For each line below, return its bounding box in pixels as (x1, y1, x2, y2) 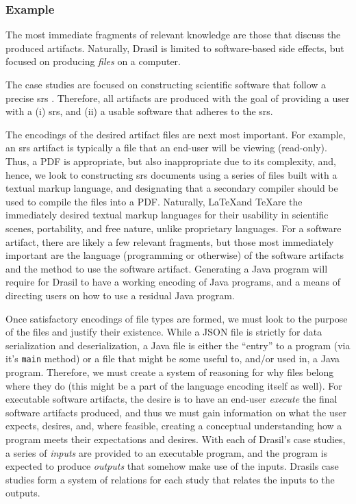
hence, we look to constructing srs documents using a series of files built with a (5, 167, 338, 181)
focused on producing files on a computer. (5, 54, 181, 68)
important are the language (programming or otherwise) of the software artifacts (5, 248, 344, 262)
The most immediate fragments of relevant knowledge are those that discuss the (5, 27, 341, 42)
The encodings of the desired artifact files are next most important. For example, (5, 127, 346, 141)
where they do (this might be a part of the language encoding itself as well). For (5, 378, 342, 392)
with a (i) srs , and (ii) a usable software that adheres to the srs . (5, 104, 273, 118)
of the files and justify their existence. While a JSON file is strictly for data (5, 325, 322, 339)
